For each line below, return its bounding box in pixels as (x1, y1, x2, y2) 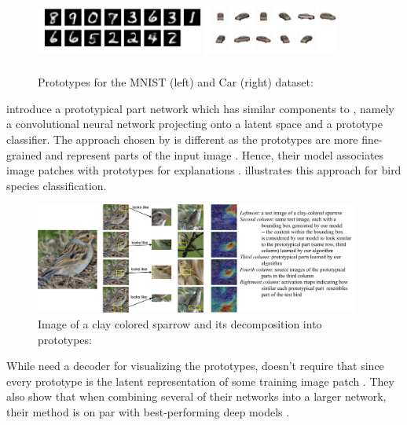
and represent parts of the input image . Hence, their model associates (45, 146, 384, 163)
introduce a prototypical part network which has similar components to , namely (6, 100, 394, 116)
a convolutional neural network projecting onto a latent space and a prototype (6, 115, 383, 132)
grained (6, 146, 42, 163)
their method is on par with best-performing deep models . (6, 403, 290, 420)
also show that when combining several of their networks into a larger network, (6, 388, 387, 405)
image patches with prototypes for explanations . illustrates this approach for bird (6, 162, 401, 178)
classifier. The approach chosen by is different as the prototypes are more (6, 130, 358, 147)
